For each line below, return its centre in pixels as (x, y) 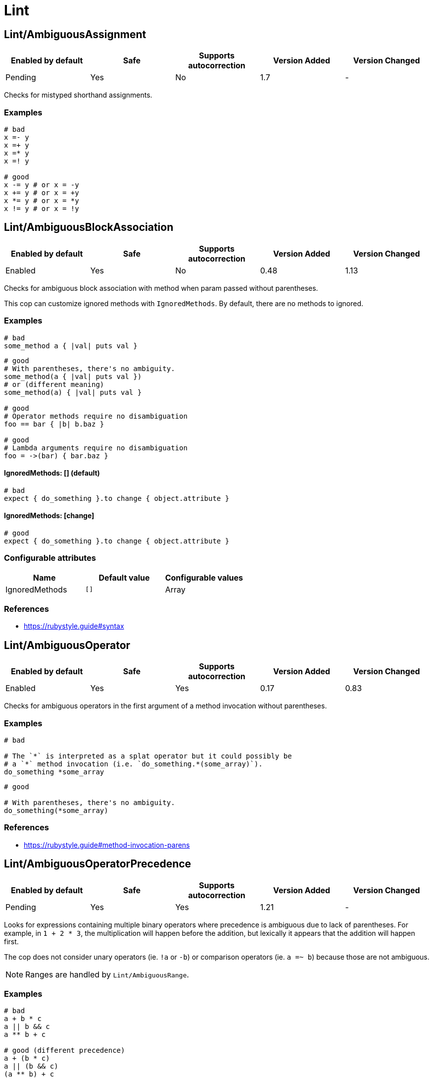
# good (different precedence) (65, 1051)
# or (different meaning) (54, 384)
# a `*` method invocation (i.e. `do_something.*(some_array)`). (133, 764)
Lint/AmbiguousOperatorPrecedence (98, 864)
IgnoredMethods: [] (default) (52, 473)
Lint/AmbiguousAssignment (75, 34)
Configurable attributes (50, 558)
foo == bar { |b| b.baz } (54, 424)
